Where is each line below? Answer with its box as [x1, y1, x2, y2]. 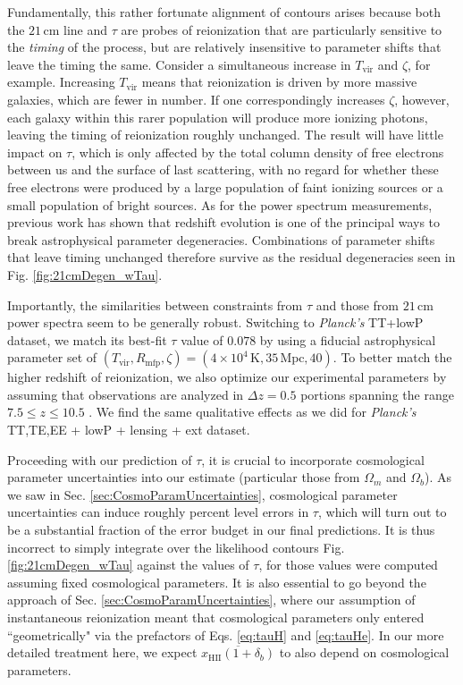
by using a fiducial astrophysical [259, 330, 436, 349]
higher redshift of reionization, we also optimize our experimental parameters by [7, 368, 447, 386]
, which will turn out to [317, 503, 447, 521]
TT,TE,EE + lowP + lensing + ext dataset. [7, 420, 250, 439]
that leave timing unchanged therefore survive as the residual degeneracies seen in [7, 248, 456, 266]
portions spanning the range [300, 385, 454, 403]
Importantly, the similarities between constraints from [7, 295, 303, 314]
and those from [316, 295, 399, 314]
